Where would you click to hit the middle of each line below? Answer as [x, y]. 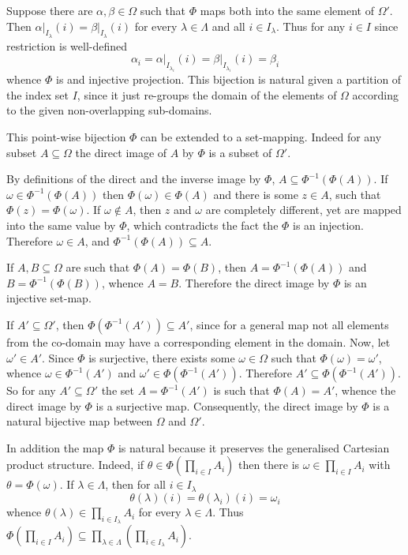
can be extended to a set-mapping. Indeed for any [261, 136]
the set [118, 390]
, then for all [135, 484]
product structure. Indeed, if [75, 465]
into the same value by [61, 225]
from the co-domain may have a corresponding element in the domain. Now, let [198, 341]
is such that [241, 390]
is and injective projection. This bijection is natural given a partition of [229, 79]
